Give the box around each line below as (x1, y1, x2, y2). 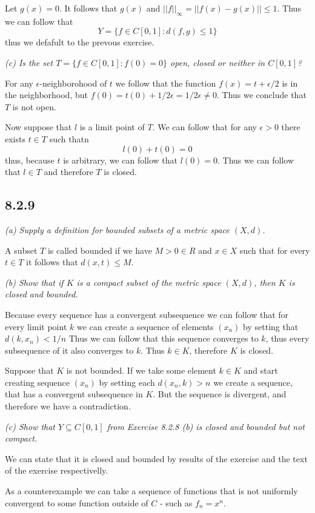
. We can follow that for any (152, 121, 257, 133)
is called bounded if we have (47, 243, 152, 256)
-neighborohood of (39, 76, 107, 89)
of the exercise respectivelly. (5, 464, 108, 477)
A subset (5, 243, 38, 256)
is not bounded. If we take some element (66, 364, 216, 377)
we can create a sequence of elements (76, 320, 214, 333)
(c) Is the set (5, 56, 53, 68)
